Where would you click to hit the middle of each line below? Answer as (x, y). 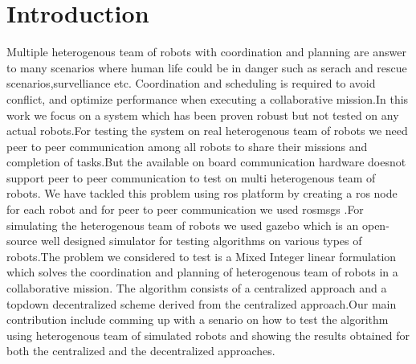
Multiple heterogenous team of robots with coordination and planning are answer (206, 52)
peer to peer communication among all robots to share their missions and (187, 146)
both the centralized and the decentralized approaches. (141, 351)
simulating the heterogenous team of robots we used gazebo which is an (183, 225)
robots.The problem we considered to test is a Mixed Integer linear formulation (202, 256)
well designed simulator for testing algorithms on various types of (201, 241)
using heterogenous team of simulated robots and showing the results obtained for (208, 335)
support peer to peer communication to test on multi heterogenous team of (191, 177)
